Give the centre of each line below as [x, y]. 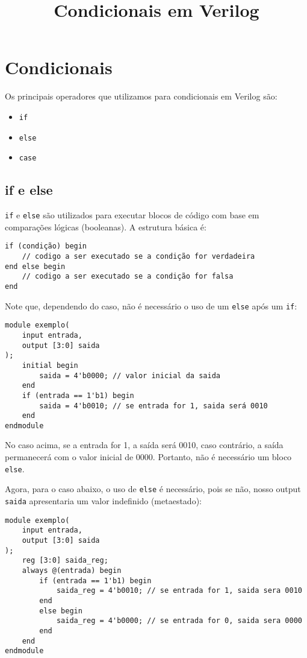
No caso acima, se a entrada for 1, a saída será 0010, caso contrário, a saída [144, 445]
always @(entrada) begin [72, 570]
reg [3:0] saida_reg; [65, 561]
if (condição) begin [46, 246]
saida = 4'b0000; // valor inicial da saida [130, 375]
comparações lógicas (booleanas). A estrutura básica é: [106, 226]
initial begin [50, 365]
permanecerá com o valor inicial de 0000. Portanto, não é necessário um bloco [148, 457]
